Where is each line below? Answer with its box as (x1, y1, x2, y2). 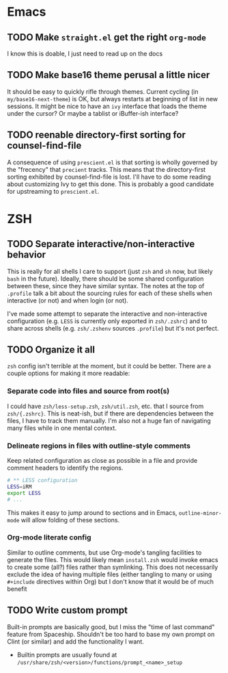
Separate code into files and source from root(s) (7, 386, 170, 396)
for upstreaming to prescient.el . (7, 187, 100, 195)
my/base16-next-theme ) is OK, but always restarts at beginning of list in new (7, 94, 218, 103)
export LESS (7, 490, 41, 496)
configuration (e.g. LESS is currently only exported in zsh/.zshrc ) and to (7, 316, 208, 325)
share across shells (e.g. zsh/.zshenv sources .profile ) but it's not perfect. (7, 324, 219, 332)
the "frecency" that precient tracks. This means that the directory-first (7, 165, 206, 173)
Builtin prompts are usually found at (16, 650, 117, 659)
